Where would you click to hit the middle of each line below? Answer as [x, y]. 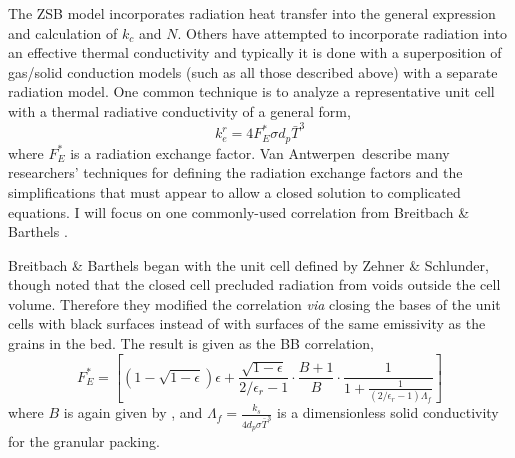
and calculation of [63, 32]
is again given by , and [133, 412]
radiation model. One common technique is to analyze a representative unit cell [251, 91]
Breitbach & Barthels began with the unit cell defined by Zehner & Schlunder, [248, 264]
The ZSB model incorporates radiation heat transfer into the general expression [252, 13]
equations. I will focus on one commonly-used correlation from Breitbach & [239, 211]
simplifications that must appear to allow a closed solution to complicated [234, 191]
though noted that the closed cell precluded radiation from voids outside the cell [254, 284]
